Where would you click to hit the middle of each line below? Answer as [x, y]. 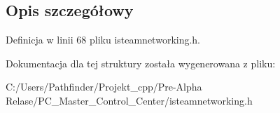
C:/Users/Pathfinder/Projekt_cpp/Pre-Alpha [104, 87]
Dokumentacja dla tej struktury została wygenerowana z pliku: [141, 63]
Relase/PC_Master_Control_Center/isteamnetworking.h [129, 100]
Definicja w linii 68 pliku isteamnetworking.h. [103, 40]
